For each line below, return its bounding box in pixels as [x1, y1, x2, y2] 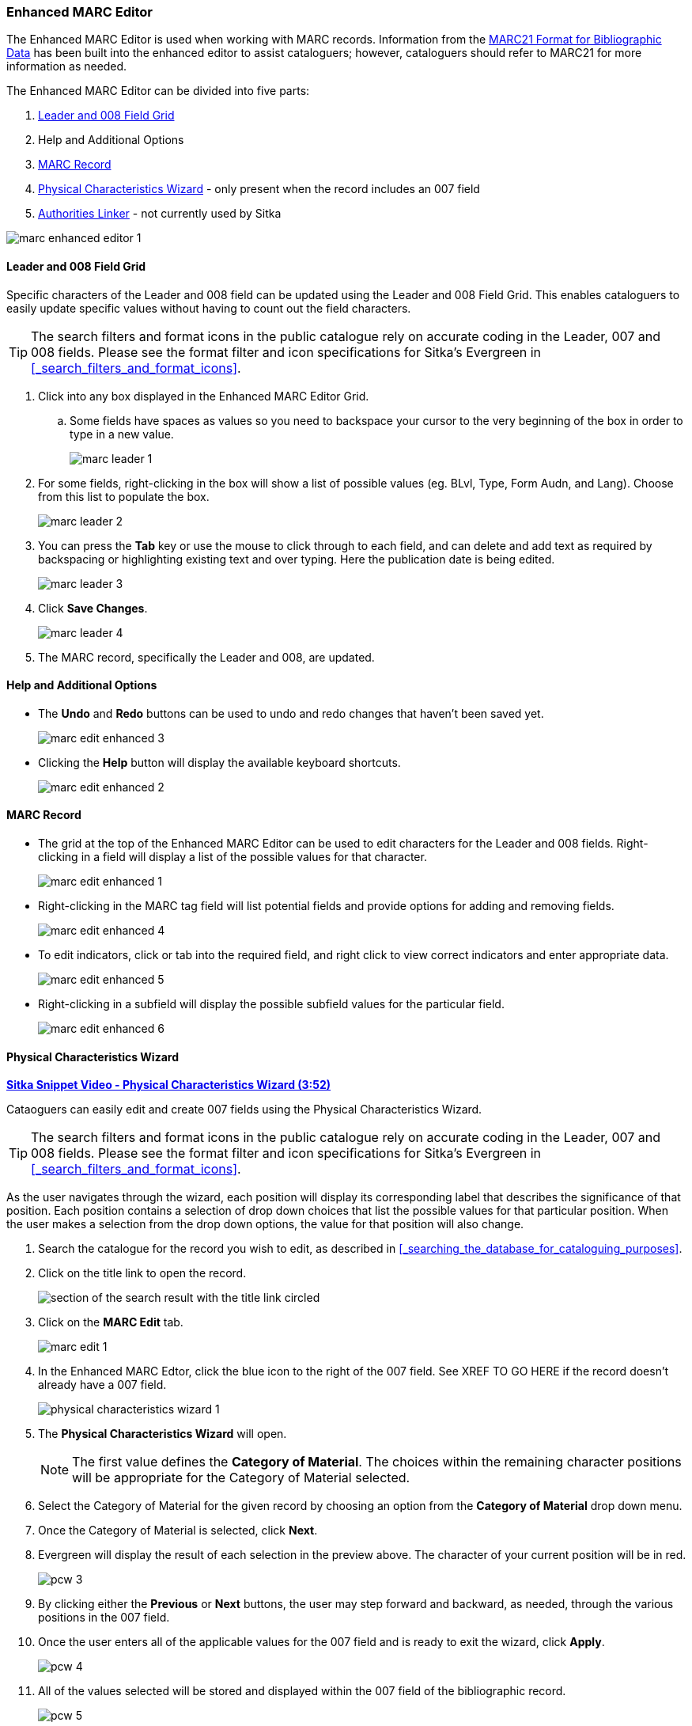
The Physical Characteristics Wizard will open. [38, 1427, 287, 1441]
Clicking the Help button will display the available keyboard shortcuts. [38, 755, 401, 769]
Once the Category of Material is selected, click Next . [38, 1523, 318, 1538]
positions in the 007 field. [38, 1610, 170, 1625]
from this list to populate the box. [38, 489, 210, 503]
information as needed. [6, 59, 127, 74]
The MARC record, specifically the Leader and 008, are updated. [38, 650, 375, 664]
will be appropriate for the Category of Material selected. [72, 1470, 410, 1486]
